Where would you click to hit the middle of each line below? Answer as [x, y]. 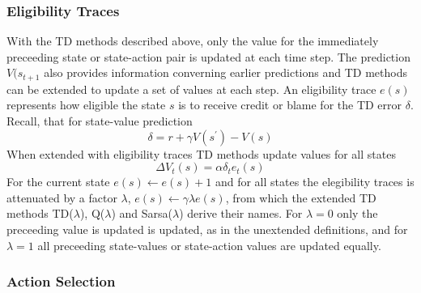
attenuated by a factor [62, 197]
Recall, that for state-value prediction [100, 121]
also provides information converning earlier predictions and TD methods [225, 72]
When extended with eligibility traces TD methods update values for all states [201, 153]
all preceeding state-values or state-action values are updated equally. [209, 245]
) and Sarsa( [142, 213]
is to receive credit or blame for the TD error [290, 105]
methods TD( [40, 213]
